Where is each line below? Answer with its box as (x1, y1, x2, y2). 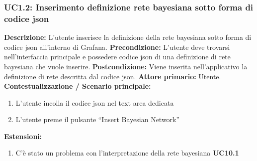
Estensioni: (4, 131, 42, 141)
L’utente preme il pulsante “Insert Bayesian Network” (15, 114, 180, 125)
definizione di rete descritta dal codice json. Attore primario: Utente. (4, 71, 221, 81)
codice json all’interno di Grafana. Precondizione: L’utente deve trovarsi (4, 41, 230, 52)
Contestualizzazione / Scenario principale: (4, 81, 151, 91)
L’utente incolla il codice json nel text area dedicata (15, 97, 174, 108)
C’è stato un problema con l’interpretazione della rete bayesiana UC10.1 (15, 148, 239, 158)
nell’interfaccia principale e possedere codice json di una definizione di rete (4, 51, 231, 62)
